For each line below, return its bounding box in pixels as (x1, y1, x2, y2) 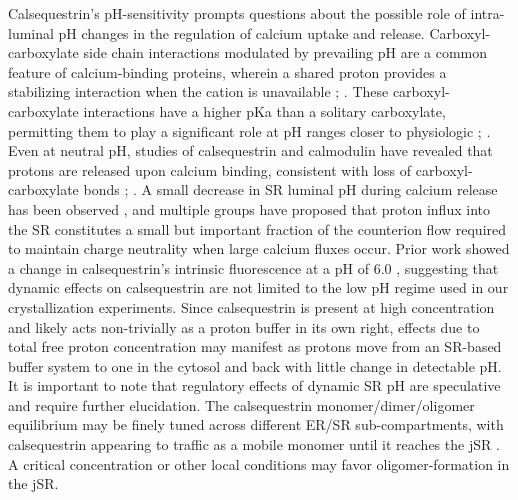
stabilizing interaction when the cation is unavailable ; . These (8, 81, 389, 102)
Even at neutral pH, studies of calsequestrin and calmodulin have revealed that (8, 140, 493, 161)
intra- (470, 3, 505, 23)
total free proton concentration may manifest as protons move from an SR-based (8, 336, 502, 357)
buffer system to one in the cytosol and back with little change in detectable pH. (8, 355, 502, 376)
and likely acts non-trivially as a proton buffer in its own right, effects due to (8, 316, 480, 337)
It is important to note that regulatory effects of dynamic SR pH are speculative (8, 375, 501, 396)
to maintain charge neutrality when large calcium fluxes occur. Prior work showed (8, 238, 510, 259)
